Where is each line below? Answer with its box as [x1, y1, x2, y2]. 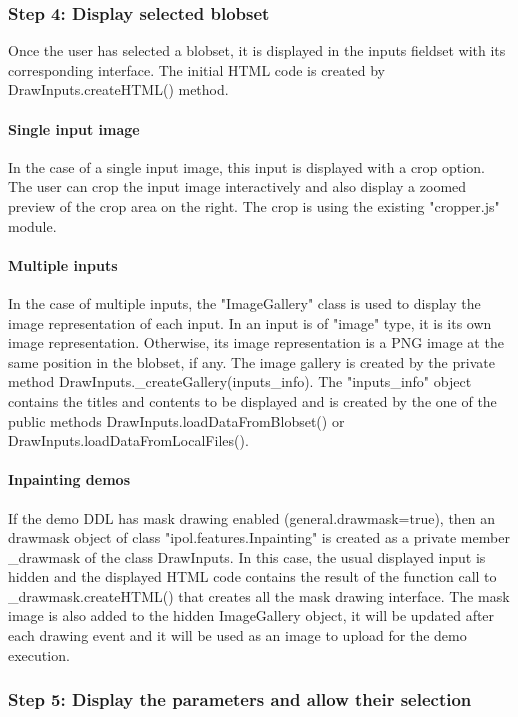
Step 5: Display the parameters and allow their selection [8, 687, 472, 712]
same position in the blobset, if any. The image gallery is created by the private [8, 351, 495, 372]
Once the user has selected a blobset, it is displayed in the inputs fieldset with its [8, 40, 506, 61]
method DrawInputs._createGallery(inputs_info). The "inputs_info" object [8, 371, 472, 392]
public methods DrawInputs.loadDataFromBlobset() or [8, 410, 345, 431]
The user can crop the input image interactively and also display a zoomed [8, 176, 467, 197]
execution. [8, 644, 70, 665]
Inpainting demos [8, 469, 131, 490]
